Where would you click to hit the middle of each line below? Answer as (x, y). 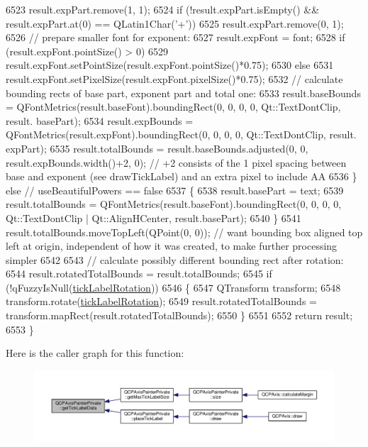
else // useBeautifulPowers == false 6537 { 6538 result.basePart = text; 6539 (175, 190)
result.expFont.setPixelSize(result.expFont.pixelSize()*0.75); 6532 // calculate (174, 78)
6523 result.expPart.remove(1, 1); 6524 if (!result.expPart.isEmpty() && (163, 9)
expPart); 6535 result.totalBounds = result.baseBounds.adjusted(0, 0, (157, 148)
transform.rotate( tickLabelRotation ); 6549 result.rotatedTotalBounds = (161, 301)
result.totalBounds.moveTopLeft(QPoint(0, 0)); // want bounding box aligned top (184, 232)
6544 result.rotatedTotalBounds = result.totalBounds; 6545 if (139, 274)
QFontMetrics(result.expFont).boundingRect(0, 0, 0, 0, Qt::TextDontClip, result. (181, 134)
